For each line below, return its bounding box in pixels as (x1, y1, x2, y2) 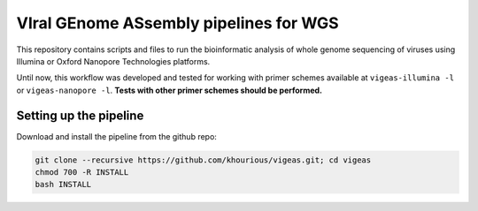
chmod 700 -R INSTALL (35, 168, 129, 177)
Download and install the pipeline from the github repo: (16, 131, 217, 141)
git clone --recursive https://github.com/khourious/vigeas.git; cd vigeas (35, 154, 372, 165)
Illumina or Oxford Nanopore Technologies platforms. (16, 56, 211, 66)
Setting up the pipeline (16, 108, 144, 123)
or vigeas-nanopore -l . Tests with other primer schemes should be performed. (16, 85, 323, 95)
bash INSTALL (35, 179, 92, 190)
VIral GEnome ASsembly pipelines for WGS (16, 13, 340, 33)
